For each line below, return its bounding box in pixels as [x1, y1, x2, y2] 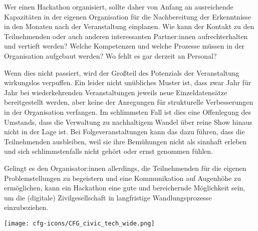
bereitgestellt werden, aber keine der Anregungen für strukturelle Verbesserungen [4, 97, 253, 107]
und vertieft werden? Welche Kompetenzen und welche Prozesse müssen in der [4, 41, 245, 51]
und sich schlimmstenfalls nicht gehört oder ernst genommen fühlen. [4, 146, 213, 156]
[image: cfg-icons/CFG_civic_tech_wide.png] [4, 219, 155, 227]
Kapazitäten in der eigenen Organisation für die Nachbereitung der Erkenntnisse [4, 11, 251, 22]
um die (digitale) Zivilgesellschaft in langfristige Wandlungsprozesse [4, 192, 212, 202]
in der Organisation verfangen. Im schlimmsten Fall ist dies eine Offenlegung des [4, 106, 251, 117]
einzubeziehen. [4, 202, 49, 212]
